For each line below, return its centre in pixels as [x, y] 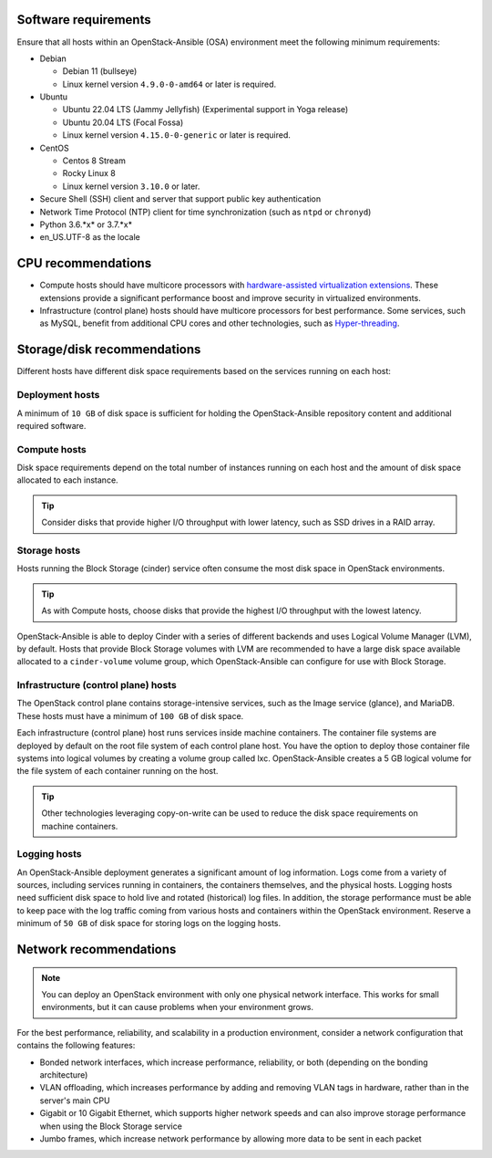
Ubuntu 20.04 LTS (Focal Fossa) [123, 122]
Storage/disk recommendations [109, 350]
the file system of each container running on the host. [118, 771]
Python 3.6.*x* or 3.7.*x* [86, 224]
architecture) [64, 1075]
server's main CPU [75, 1101]
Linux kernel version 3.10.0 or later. [131, 186]
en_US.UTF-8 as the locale [90, 237]
